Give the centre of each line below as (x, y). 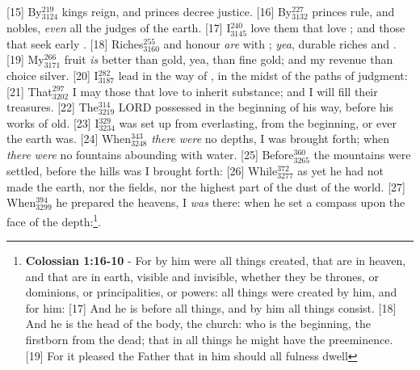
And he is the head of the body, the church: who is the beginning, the (198, 324)
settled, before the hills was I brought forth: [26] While (142, 171)
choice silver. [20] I (52, 75)
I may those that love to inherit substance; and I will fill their (225, 91)
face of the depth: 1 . (54, 220)
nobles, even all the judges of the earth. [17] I (119, 27)
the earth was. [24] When (69, 139)
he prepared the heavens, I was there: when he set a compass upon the (231, 202)
